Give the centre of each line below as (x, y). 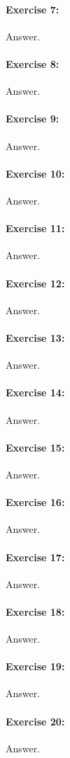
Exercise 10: (35, 173)
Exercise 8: (33, 63)
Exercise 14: (35, 392)
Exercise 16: (35, 502)
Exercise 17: (35, 557)
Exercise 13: (35, 337)
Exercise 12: (35, 283)
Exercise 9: (33, 119)
